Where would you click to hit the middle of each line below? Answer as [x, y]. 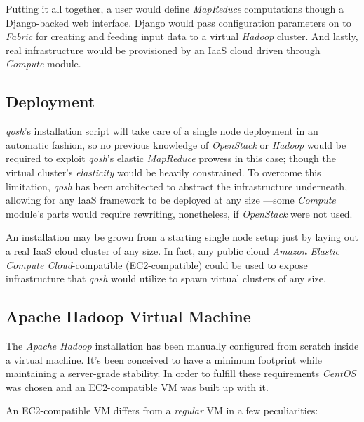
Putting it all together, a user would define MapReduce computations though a [175, 8]
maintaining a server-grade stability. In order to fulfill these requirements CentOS [181, 373]
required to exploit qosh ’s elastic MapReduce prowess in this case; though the [171, 158]
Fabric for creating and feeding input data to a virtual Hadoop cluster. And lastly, [182, 36]
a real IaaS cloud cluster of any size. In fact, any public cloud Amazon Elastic [173, 250]
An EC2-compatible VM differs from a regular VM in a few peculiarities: [162, 410]
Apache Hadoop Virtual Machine [128, 316]
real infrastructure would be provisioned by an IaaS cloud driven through [163, 50]
